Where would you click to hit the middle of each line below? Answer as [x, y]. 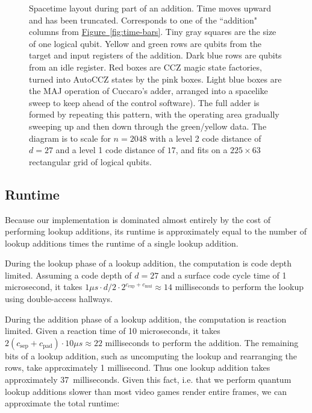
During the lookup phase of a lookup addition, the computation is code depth [148, 263]
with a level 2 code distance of [205, 138]
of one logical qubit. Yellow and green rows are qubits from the [145, 43]
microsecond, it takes [44, 287]
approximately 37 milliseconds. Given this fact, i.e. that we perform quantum [148, 380]
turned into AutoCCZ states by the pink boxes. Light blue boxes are [155, 79]
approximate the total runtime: [62, 403]
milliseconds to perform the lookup [239, 287]
